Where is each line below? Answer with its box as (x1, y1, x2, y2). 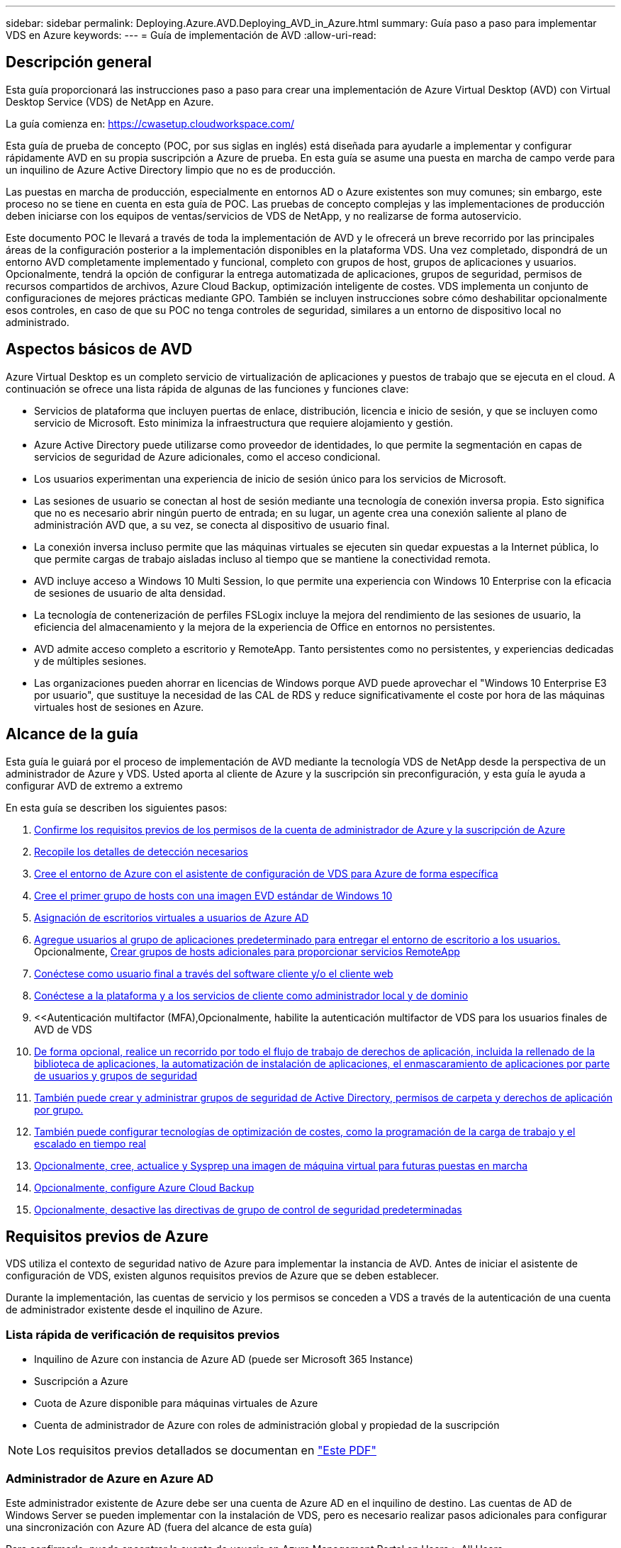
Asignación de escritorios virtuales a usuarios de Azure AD (34, 911, 309, 924)
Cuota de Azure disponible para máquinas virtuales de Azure (34, 1397, 318, 1410)
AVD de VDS (34, 1023, 92, 1036)
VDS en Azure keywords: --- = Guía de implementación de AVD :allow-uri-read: (6, 29, 376, 41)
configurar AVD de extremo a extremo (6, 779, 183, 792)
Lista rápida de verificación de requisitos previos (6, 1327, 280, 1342)
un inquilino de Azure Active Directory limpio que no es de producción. (6, 163, 336, 176)
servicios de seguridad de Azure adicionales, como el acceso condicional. (34, 450, 381, 463)
